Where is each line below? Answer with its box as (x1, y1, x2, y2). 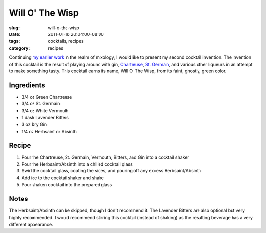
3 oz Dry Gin (21, 121, 47, 128)
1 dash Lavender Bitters (21, 114, 69, 120)
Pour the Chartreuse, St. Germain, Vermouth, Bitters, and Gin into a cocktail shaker (21, 154, 189, 160)
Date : (9, 31, 21, 37)
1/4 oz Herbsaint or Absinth (21, 128, 77, 134)
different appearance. (9, 221, 54, 227)
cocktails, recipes (48, 38, 84, 44)
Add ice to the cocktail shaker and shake (21, 175, 104, 181)
